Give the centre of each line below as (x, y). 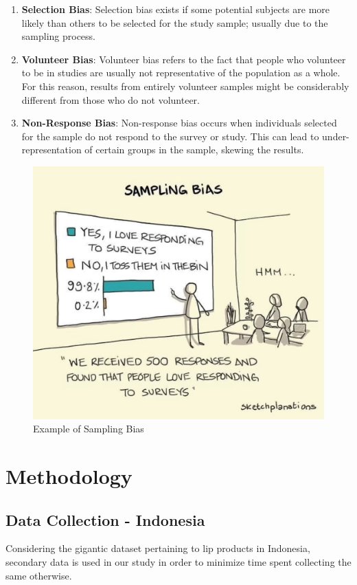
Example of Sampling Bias (89, 429)
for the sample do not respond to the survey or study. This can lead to (170, 136)
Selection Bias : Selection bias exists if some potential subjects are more (176, 9)
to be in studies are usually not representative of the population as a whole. (181, 73)
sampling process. (59, 36)
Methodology (69, 476)
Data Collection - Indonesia (105, 519)
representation (51, 150)
